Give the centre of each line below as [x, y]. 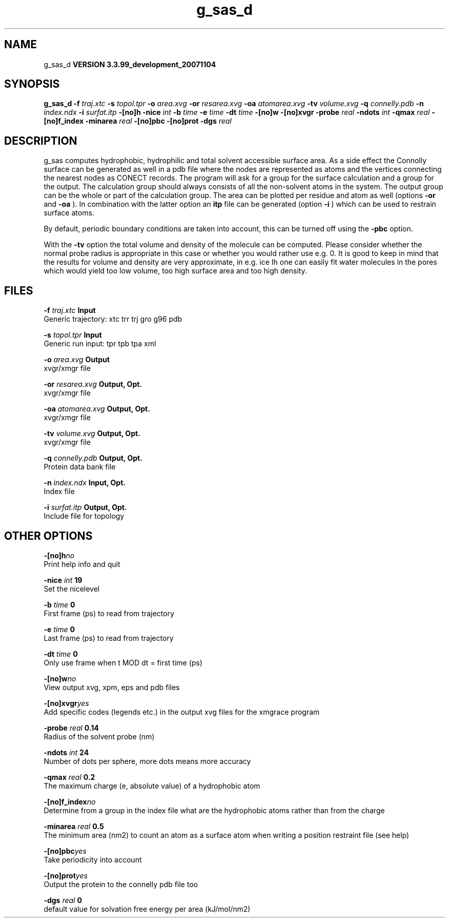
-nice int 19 [63, 580]
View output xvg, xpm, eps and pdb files [112, 687]
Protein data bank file [80, 467]
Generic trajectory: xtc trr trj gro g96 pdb [113, 319]
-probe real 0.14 [71, 728]
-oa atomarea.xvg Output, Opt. [97, 409]
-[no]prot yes [66, 875]
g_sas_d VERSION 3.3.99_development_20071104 [130, 64]
